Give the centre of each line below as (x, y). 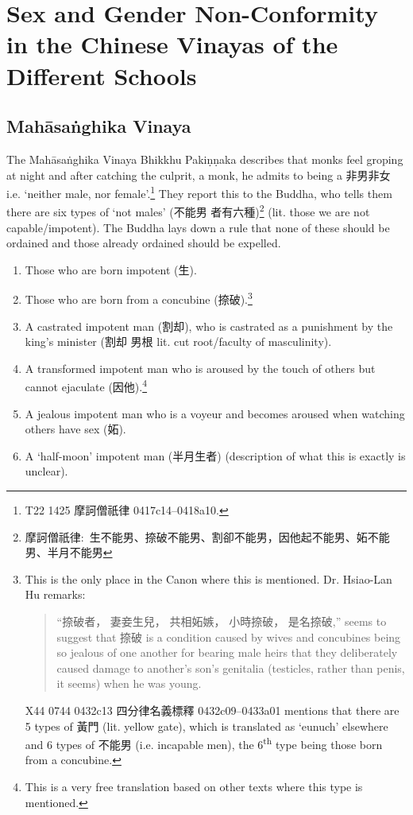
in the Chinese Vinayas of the (172, 44)
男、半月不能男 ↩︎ (69, 552)
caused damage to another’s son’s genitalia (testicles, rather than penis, (231, 668)
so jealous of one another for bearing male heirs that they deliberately (227, 652)
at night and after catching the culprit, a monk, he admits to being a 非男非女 (199, 175)
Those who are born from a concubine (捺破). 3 (139, 298)
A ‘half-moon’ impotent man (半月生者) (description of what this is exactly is (215, 455)
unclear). (46, 471)
